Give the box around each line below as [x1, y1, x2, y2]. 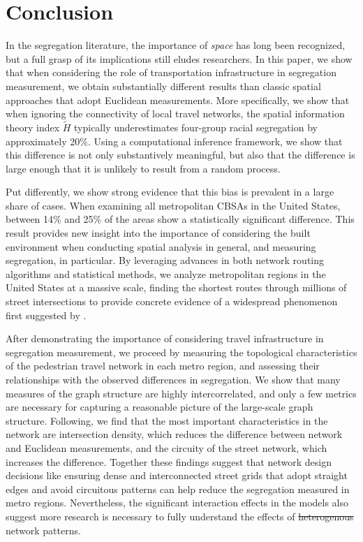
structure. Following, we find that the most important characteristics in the [6, 413, 328, 427]
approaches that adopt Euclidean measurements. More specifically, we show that [6, 92, 350, 107]
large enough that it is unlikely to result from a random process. [6, 161, 281, 175]
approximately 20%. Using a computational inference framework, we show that [6, 133, 343, 148]
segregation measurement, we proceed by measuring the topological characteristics [6, 344, 357, 359]
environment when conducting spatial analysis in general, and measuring [6, 239, 316, 254]
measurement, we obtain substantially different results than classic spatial [6, 78, 321, 93]
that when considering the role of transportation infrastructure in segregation [6, 65, 336, 80]
